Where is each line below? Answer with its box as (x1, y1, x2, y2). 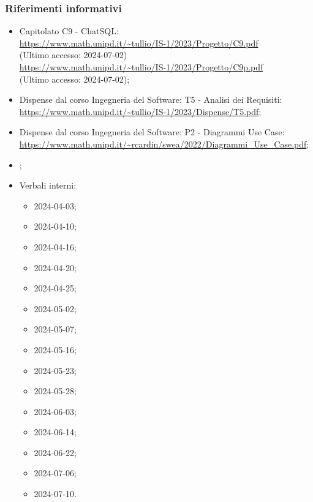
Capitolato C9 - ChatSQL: (19, 24, 119, 37)
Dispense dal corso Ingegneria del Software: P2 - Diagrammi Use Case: (19, 125, 285, 138)
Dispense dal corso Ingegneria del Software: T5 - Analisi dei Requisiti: (19, 93, 282, 106)
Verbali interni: (19, 179, 77, 192)
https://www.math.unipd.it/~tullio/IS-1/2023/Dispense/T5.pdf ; (19, 105, 262, 118)
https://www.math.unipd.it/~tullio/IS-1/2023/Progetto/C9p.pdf (19, 61, 263, 73)
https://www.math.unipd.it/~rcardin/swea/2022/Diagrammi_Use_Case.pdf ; (19, 137, 309, 150)
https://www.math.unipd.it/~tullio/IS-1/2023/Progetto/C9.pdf (19, 36, 258, 49)
